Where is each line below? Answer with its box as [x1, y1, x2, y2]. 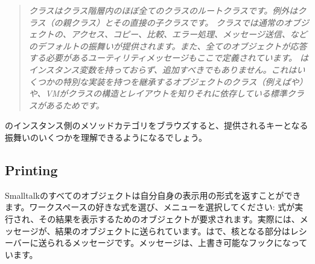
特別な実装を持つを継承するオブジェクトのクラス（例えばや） [62, 75, 308, 88]
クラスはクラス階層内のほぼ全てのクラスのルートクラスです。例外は [28, 4, 298, 16]
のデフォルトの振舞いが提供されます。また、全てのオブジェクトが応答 [28, 39, 307, 52]
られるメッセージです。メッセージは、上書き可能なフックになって [46, 236, 308, 249]
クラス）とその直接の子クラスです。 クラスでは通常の [71, 16, 284, 28]
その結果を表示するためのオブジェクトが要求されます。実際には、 [39, 212, 300, 225]
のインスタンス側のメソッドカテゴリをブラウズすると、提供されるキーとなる [5, 119, 308, 132]
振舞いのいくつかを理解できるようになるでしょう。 [5, 130, 207, 143]
